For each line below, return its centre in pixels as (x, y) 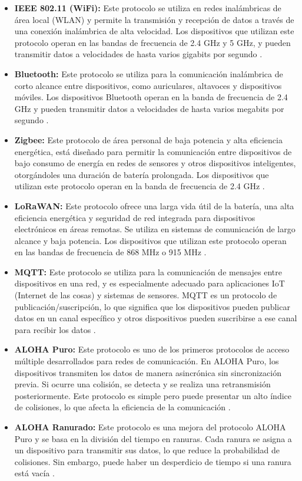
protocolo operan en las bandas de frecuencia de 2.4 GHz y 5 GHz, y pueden (152, 42)
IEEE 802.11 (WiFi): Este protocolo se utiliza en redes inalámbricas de (148, 8)
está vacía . (34, 473)
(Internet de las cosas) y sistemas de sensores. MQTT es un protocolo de (146, 295)
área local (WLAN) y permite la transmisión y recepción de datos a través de (154, 19)
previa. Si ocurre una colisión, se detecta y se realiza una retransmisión (142, 384)
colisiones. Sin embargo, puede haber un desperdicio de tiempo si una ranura (153, 461)
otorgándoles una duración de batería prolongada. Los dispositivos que (142, 174)
